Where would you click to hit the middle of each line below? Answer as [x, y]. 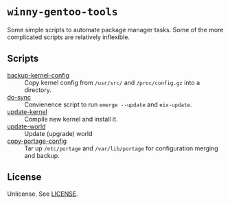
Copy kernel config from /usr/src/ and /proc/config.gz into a [112, 82]
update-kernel [27, 111]
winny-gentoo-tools [62, 12]
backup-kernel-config [38, 75]
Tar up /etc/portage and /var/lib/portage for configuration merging [121, 148]
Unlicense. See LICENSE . [43, 194]
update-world [26, 126]
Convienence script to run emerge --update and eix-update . [108, 104]
